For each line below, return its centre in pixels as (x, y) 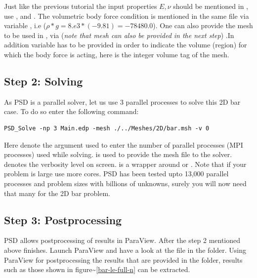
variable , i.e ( (25, 25)
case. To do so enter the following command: (71, 111)
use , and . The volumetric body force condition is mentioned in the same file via (127, 16)
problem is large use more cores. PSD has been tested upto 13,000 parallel (116, 174)
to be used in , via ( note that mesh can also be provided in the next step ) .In (119, 35)
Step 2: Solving (43, 81)
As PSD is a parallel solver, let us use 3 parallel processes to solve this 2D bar (122, 101)
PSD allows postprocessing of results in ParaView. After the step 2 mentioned (122, 240)
